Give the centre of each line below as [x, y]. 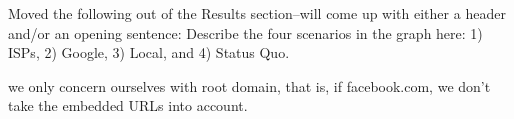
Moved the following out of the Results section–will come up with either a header [257, 13]
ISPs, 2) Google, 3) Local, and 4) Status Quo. [149, 52]
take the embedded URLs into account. [128, 105]
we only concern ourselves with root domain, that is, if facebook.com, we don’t [249, 85]
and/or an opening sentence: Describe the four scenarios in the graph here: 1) [245, 32]
